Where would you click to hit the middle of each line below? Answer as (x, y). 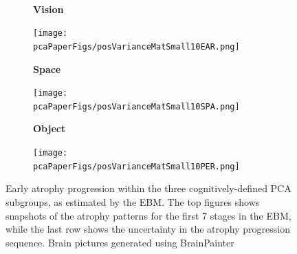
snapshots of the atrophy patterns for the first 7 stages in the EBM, (148, 215)
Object (49, 128)
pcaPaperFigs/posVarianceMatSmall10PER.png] (136, 166)
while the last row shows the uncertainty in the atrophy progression (148, 229)
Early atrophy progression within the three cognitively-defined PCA (148, 188)
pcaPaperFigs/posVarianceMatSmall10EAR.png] (136, 46)
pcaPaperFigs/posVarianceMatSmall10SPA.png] (136, 106)
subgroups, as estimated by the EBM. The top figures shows (133, 201)
